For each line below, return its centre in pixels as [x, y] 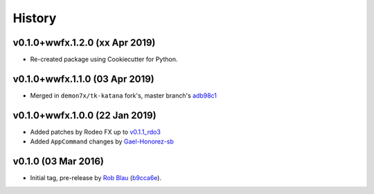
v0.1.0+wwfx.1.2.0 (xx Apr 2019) [84, 43]
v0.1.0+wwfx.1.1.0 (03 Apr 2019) [84, 79]
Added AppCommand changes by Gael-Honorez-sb [102, 141]
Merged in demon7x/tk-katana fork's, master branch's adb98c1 [124, 95]
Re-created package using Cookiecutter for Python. [104, 60]
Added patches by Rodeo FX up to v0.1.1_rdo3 [95, 132]
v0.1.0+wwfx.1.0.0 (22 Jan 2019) [84, 115]
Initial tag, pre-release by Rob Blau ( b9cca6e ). [96, 178]
